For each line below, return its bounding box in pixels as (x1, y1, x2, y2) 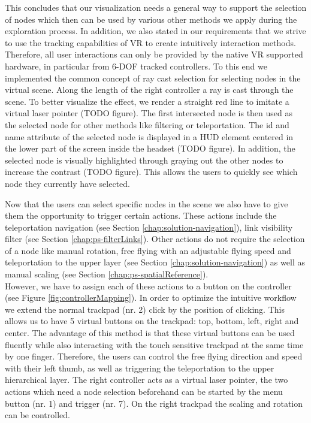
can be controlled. (5, 409, 70, 421)
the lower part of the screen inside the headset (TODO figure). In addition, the (5, 142, 295, 155)
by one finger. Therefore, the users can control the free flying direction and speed (5, 350, 303, 362)
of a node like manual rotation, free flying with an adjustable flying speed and (5, 244, 291, 256)
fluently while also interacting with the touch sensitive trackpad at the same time (5, 338, 304, 351)
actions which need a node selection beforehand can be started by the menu (5, 385, 283, 397)
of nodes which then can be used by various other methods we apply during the (5, 13, 297, 25)
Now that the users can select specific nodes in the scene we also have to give (5, 197, 288, 210)
